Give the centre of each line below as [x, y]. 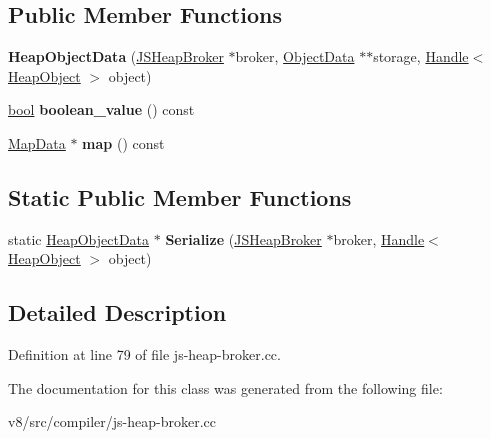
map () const [123, 142]
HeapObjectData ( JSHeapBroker [116, 56]
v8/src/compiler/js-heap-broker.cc [112, 421]
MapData [37, 142]
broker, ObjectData [295, 56]
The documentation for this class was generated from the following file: [225, 387]
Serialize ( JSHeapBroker [243, 238]
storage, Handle [421, 56]
